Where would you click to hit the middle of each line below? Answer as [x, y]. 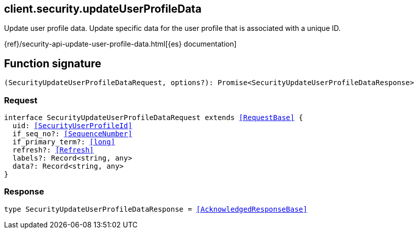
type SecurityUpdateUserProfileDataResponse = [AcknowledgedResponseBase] [156, 209]
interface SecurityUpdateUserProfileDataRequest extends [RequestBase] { [154, 118]
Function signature [53, 63]
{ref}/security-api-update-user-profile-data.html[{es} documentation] [120, 44]
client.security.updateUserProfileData [103, 9]
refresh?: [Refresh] [53, 150]
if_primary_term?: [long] [64, 142]
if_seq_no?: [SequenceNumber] [72, 134]
